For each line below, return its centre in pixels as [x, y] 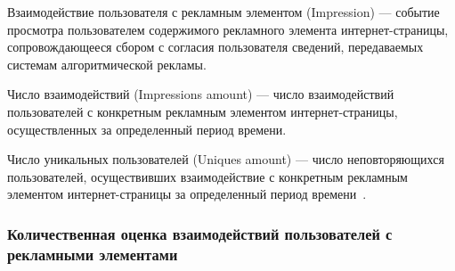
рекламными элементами [93, 254]
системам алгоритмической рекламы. [107, 64]
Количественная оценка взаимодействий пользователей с [200, 233]
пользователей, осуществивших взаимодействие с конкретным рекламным [207, 176]
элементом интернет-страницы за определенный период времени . [187, 194]
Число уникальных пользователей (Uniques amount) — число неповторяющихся [226, 159]
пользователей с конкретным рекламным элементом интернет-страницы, [203, 111]
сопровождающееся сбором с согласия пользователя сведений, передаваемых [215, 47]
